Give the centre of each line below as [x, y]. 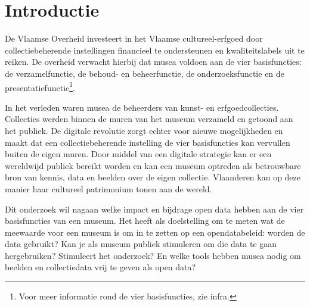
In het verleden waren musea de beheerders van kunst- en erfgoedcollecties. [142, 107]
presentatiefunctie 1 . [40, 86]
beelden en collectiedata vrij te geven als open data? [100, 267]
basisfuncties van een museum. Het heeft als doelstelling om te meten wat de [145, 221]
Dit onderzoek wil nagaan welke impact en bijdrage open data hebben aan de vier [154, 209]
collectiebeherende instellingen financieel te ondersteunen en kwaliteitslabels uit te [155, 50]
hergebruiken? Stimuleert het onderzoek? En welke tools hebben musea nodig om [153, 255]
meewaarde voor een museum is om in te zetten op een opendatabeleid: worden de [155, 232]
